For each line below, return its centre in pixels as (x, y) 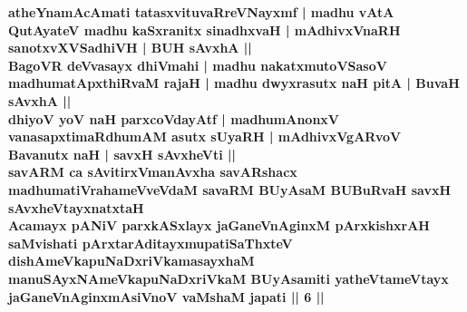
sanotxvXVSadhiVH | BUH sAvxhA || (130, 48)
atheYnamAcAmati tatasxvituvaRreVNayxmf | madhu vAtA (201, 12)
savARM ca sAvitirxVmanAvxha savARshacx (153, 172)
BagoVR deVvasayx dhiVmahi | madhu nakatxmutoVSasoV (198, 65)
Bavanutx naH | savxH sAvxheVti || (122, 154)
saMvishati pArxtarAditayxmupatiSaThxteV (151, 243)
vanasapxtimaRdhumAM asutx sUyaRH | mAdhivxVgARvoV (205, 136)
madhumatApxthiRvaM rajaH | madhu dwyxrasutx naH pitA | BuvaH (234, 83)
